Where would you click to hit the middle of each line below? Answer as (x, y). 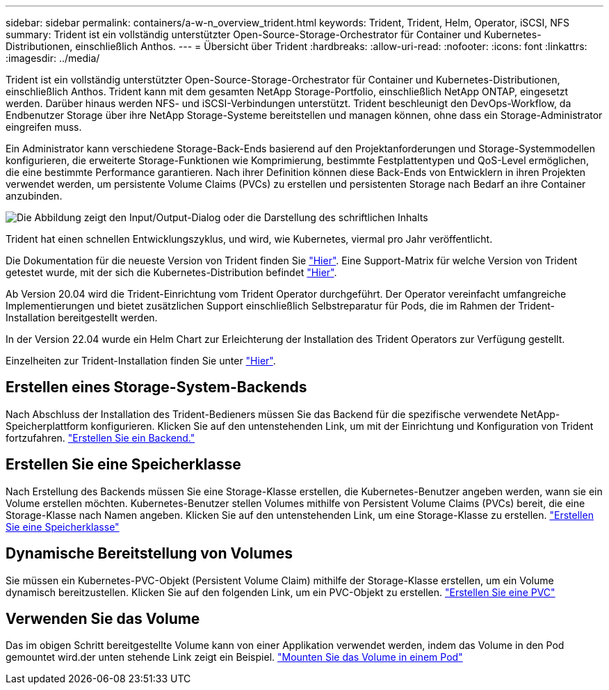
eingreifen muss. (44, 127)
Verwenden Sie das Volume (103, 618)
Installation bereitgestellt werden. (82, 318)
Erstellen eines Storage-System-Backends (156, 387)
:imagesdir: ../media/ (53, 58)
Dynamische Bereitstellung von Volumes (149, 554)
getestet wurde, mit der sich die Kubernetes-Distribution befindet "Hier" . (171, 272)
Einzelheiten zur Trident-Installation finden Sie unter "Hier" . (141, 361)
